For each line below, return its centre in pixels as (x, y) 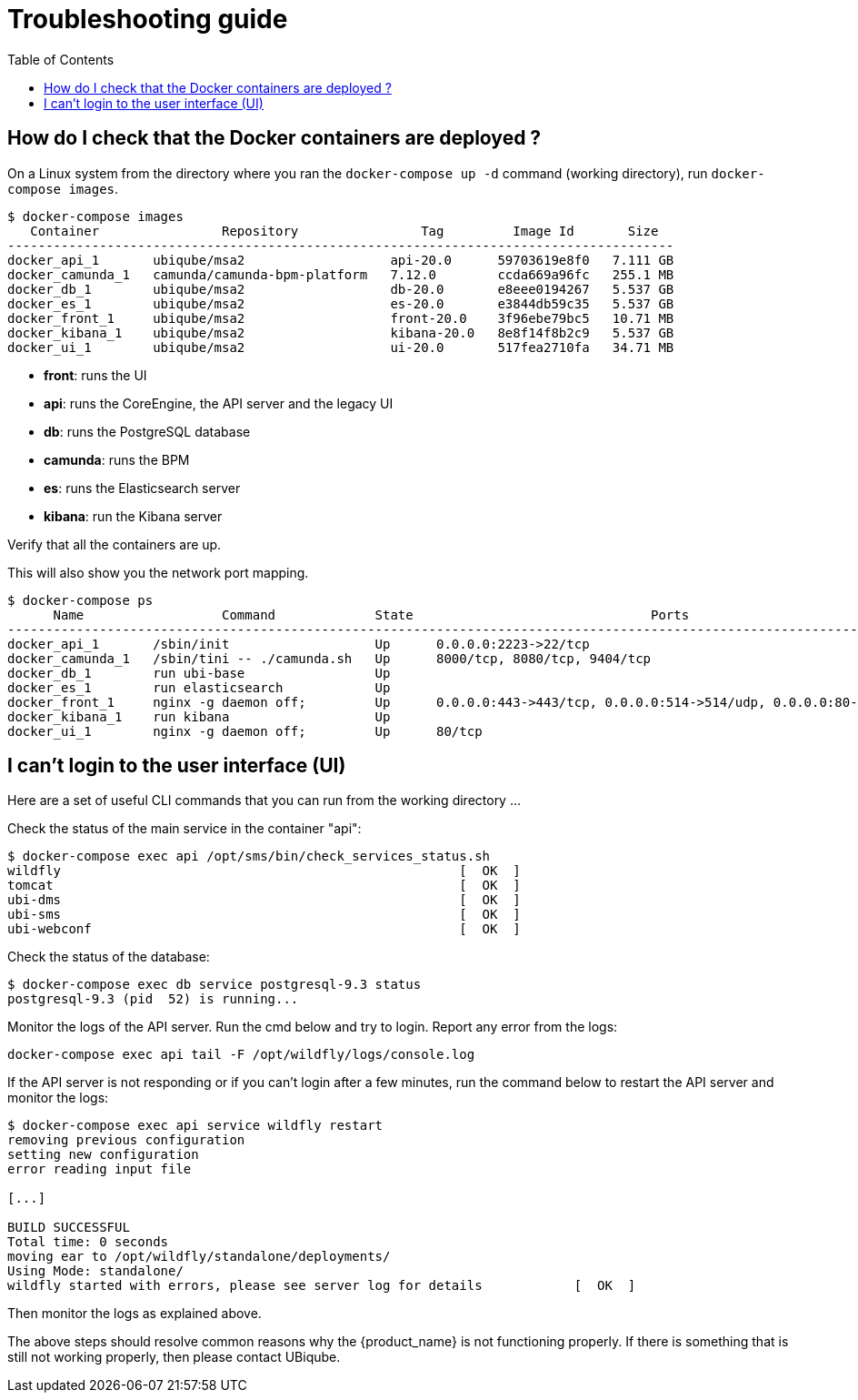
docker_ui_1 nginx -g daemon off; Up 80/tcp (245, 731)
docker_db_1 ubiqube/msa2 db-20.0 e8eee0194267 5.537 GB (341, 289)
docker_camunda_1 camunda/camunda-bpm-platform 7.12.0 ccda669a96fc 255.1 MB (341, 274)
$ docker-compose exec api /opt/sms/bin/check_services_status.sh (249, 856)
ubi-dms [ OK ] (264, 900)
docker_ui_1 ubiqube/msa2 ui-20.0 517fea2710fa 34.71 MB (341, 347)
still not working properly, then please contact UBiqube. (174, 1357)
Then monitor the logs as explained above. (135, 1314)
